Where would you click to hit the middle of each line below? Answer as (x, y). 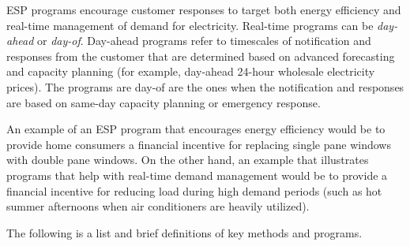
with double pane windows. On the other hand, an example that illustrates (188, 160)
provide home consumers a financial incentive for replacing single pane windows (199, 144)
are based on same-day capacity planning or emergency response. (164, 102)
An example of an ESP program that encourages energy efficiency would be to (196, 129)
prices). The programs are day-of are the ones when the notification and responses (205, 86)
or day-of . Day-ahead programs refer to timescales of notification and (204, 41)
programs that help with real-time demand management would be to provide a (197, 175)
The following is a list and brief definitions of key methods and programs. (184, 232)
